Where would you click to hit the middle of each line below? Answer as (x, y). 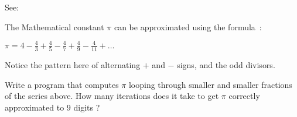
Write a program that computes (62, 84)
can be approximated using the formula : (188, 26)
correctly (244, 96)
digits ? (87, 107)
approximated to (35, 107)
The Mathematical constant (54, 26)
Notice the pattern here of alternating (73, 65)
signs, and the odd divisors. (226, 65)
